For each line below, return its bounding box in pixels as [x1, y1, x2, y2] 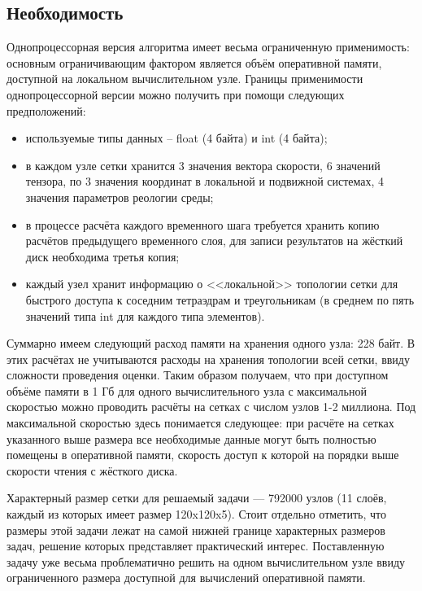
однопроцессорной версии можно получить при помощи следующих [7, 85, 345, 103]
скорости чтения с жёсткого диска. [7, 462, 178, 479]
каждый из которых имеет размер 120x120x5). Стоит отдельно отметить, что [7, 506, 386, 523]
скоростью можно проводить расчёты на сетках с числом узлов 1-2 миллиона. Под [7, 398, 416, 415]
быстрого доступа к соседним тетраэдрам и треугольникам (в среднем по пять [25, 291, 415, 308]
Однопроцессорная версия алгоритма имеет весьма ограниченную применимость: [7, 38, 410, 55]
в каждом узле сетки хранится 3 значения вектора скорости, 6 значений [25, 156, 381, 173]
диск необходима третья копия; [25, 247, 180, 265]
